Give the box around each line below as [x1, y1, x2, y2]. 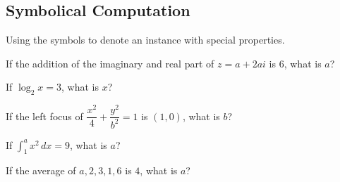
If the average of [6, 163, 76, 178]
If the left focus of [6, 108, 83, 123]
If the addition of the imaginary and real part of [6, 56, 214, 70]
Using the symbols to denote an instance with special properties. [6, 32, 285, 47]
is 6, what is [269, 56, 322, 70]
